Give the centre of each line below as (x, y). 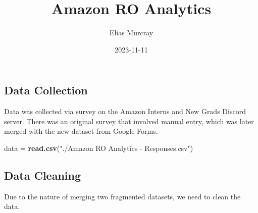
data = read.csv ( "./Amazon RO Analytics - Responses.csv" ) (99, 148)
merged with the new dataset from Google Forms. (81, 131)
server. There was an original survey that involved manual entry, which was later (129, 121)
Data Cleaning (42, 175)
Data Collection (46, 90)
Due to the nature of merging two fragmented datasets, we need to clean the (122, 196)
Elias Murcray (131, 33)
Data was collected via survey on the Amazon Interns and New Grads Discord (125, 111)
